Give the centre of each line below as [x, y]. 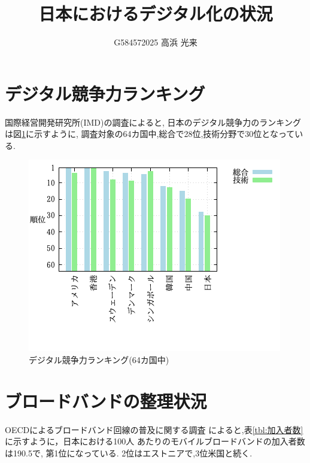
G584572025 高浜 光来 [156, 42]
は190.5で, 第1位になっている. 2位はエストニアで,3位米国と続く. [129, 453]
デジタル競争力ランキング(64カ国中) [99, 360]
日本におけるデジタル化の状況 [156, 13]
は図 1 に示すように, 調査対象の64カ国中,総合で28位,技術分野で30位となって [150, 134]
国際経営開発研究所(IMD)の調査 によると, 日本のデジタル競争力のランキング [153, 122]
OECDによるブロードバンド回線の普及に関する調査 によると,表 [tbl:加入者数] [154, 429]
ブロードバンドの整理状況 [106, 400]
